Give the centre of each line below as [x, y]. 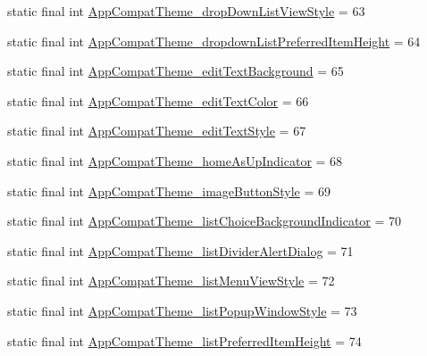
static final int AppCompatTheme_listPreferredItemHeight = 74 [184, 340]
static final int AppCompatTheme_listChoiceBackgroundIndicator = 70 [205, 221]
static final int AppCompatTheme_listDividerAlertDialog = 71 [180, 250]
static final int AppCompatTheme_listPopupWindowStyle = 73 [182, 310]
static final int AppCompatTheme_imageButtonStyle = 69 [169, 190]
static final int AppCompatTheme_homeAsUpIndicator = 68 [175, 160]
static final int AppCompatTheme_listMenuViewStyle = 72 [171, 281]
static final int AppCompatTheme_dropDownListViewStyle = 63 [186, 11]
